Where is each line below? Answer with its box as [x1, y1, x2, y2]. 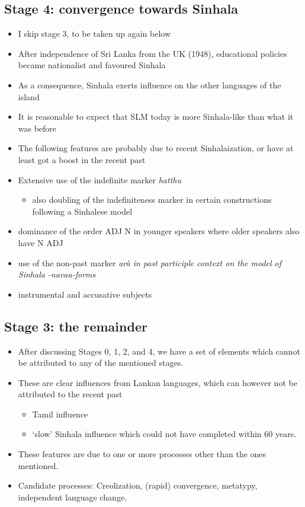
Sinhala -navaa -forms [18, 268, 96, 280]
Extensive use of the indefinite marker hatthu [18, 173, 181, 186]
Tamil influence [32, 407, 88, 420]
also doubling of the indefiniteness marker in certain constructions [32, 193, 272, 206]
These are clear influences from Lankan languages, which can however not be [18, 376, 297, 388]
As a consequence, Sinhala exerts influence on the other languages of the [18, 78, 281, 91]
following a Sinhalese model [32, 205, 133, 217]
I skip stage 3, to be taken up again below [18, 27, 171, 40]
